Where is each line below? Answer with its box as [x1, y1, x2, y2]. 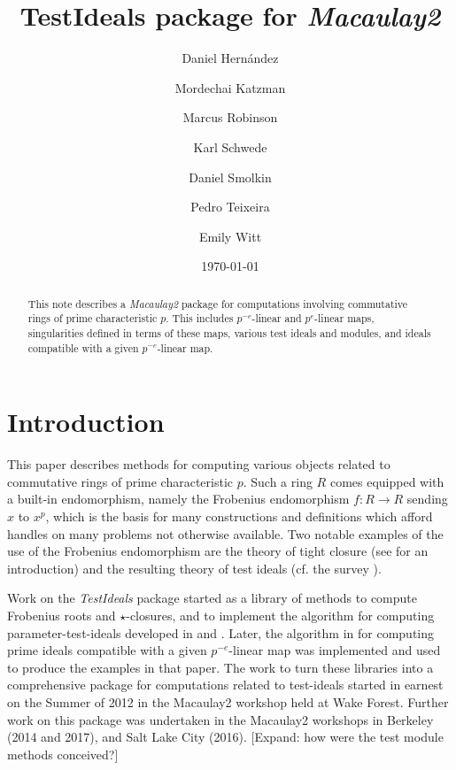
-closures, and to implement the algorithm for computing [126, 605, 435, 624]
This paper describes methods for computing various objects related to [7, 455, 390, 474]
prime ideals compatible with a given [7, 641, 207, 659]
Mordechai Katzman [174, 78, 286, 96]
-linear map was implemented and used [228, 641, 441, 659]
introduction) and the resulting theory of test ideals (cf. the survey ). [7, 558, 382, 577]
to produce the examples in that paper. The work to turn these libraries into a [7, 658, 434, 676]
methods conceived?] [7, 744, 119, 763]
